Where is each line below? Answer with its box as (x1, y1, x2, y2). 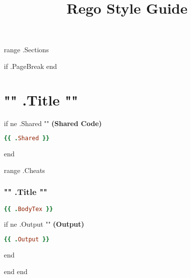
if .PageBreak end (4, 61, 57, 71)
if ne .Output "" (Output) (4, 219, 85, 229)
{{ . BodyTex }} (4, 205, 53, 213)
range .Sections (4, 44, 49, 55)
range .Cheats (4, 165, 45, 175)
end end (4, 266, 28, 276)
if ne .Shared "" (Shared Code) (4, 118, 102, 128)
